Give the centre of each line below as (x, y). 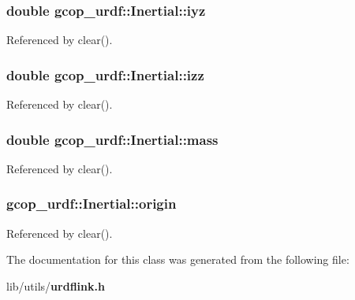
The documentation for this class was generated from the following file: (178, 259)
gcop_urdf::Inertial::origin (92, 204)
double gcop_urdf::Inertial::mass (112, 139)
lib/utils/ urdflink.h (56, 285)
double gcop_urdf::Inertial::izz (105, 74)
